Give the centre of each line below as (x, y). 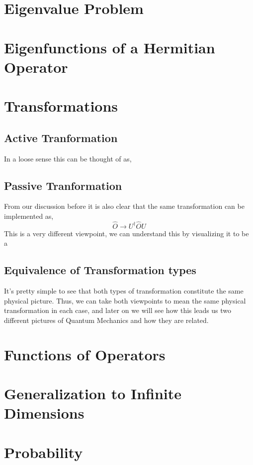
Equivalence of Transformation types (100, 270)
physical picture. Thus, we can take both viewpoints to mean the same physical (125, 300)
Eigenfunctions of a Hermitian (110, 47)
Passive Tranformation (63, 185)
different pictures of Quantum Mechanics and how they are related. (106, 320)
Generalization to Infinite (93, 393)
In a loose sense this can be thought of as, (68, 158)
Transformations (61, 106)
